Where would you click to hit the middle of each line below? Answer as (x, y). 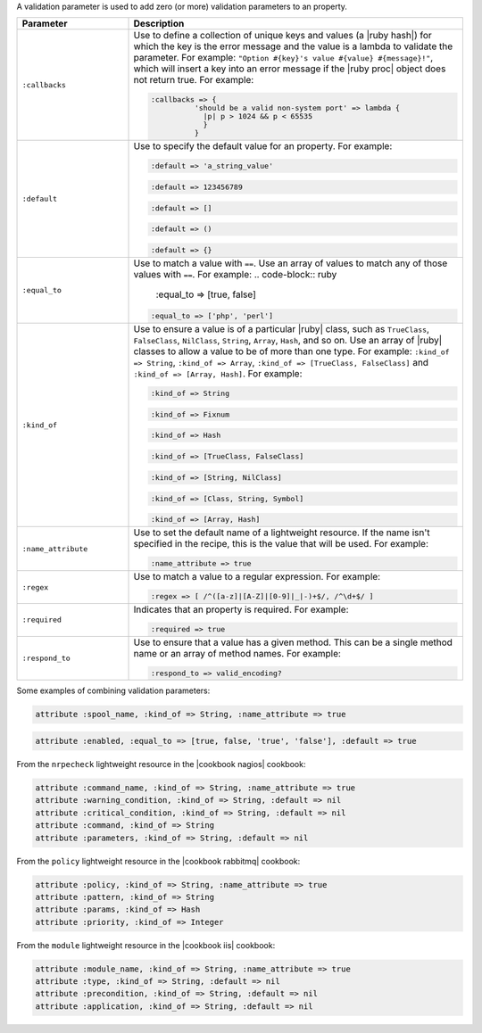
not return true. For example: (194, 80)
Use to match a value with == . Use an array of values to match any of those (291, 263)
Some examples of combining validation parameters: (113, 690)
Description (159, 24)
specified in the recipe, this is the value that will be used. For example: (281, 544)
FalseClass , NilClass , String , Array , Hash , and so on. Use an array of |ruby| (288, 340)
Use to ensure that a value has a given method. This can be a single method (293, 642)
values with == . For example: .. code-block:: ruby (235, 275)
